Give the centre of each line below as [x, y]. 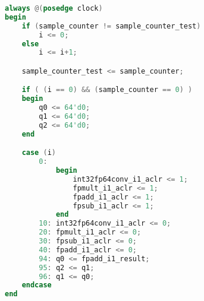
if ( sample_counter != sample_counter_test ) [111, 26]
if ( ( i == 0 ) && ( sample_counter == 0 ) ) [107, 90]
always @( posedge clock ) [54, 8]
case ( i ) [39, 153]
